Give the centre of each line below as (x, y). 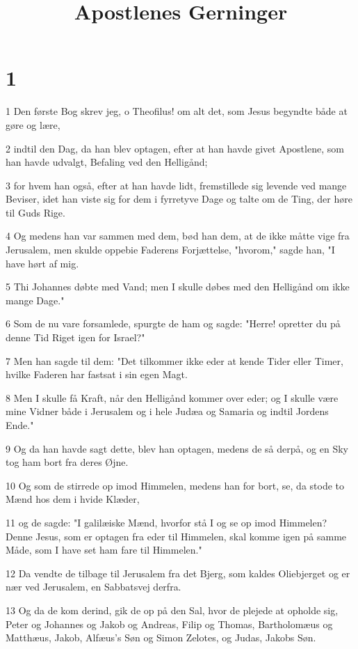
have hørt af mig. (42, 263)
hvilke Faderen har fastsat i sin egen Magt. (97, 374)
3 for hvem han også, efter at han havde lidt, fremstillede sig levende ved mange (176, 185)
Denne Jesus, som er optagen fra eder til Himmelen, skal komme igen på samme (176, 536)
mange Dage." (35, 300)
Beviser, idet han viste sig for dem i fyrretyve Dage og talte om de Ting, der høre (179, 199)
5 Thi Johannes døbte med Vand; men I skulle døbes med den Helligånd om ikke (178, 287)
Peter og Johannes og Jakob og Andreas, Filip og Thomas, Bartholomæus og (169, 624)
